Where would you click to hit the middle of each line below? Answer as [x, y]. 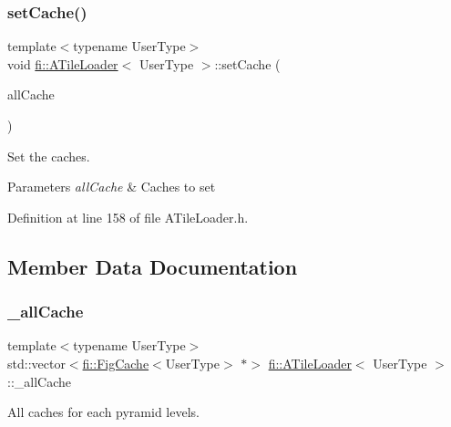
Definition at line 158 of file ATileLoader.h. [128, 217]
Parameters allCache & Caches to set [112, 187]
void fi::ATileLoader [63, 63]
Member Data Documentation [153, 266]
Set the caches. [49, 156]
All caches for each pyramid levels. [103, 412]
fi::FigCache [116, 363]
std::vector [36, 363]
